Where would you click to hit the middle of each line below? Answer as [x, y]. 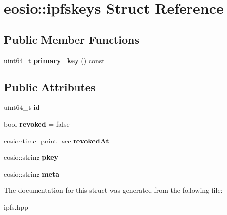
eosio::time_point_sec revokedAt [57, 140]
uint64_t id [22, 107]
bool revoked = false [37, 124]
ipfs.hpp [16, 206]
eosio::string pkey [31, 157]
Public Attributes [50, 87]
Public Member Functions [72, 39]
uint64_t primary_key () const [54, 60]
